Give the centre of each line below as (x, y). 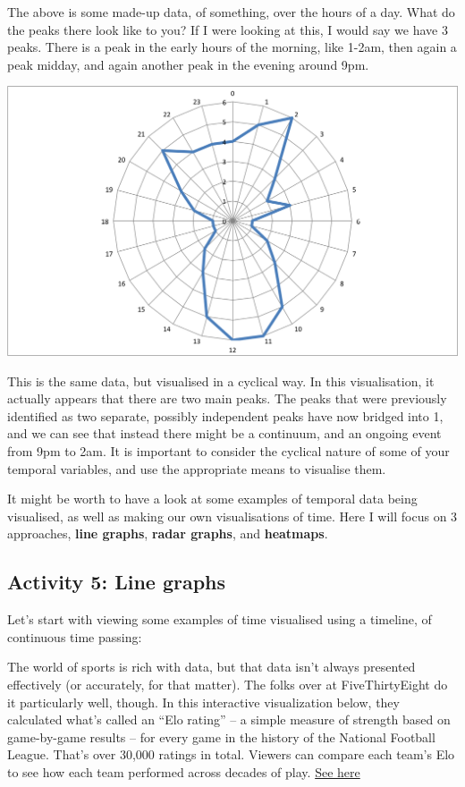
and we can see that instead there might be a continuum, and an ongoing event (224, 433)
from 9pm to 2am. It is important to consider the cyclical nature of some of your (228, 451)
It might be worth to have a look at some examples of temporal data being (212, 499)
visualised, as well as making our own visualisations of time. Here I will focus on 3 (232, 516)
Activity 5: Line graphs (117, 582)
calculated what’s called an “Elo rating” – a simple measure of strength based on (229, 719)
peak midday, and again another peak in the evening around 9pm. (188, 64)
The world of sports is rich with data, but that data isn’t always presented (211, 667)
